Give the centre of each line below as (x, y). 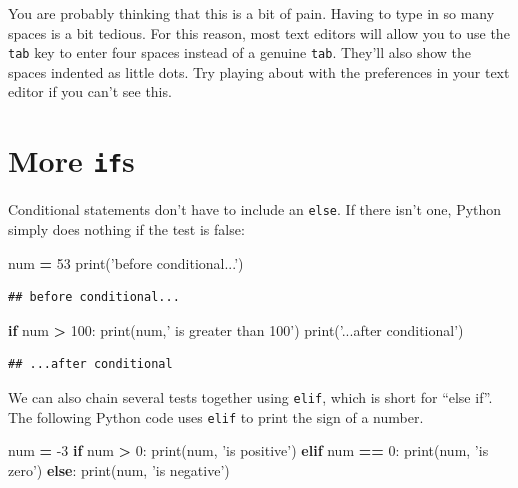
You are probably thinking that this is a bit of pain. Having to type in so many (251, 13)
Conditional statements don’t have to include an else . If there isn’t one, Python (255, 209)
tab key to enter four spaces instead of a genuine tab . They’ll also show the (240, 52)
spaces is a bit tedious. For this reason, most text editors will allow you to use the (259, 32)
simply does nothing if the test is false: (126, 228)
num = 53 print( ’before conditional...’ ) (126, 262)
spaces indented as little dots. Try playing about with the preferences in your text (259, 71)
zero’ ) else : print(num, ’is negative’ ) (119, 469)
